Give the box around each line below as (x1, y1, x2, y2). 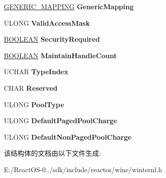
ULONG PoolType (4, 99, 64, 109)
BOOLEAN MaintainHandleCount (4, 50, 117, 60)
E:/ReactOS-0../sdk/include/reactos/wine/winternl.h (4, 164, 162, 174)
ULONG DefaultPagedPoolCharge (4, 115, 117, 126)
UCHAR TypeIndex (4, 66, 68, 77)
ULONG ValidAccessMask (4, 17, 90, 28)
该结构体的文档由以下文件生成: (4, 148, 101, 158)
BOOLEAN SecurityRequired (4, 34, 100, 44)
